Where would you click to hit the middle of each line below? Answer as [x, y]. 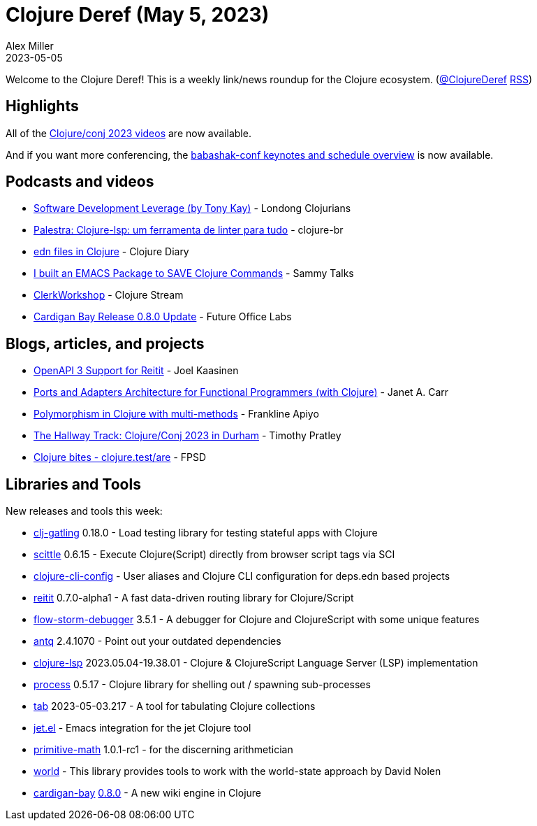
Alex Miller [30, 45]
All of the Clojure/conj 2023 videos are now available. [128, 133]
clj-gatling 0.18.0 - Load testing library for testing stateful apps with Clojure [206, 533]
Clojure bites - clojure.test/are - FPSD [120, 457]
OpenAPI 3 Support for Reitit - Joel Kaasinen [136, 371]
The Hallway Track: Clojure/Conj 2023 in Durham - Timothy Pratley [187, 436]
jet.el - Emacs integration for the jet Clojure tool [142, 728]
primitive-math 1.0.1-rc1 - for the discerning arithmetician [163, 750]
